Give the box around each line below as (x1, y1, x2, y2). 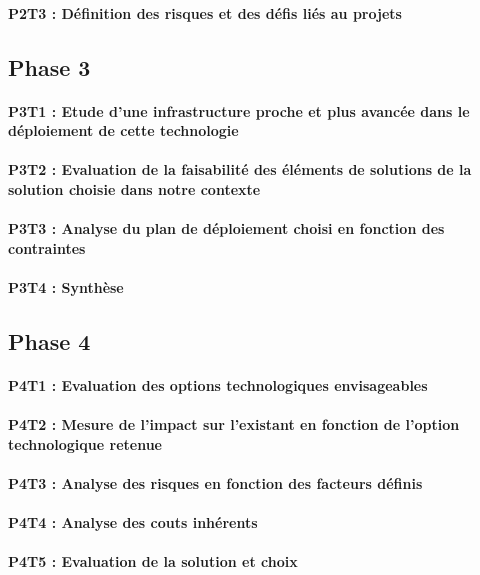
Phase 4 (8, 325, 91, 356)
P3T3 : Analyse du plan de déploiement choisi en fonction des (8, 218, 445, 239)
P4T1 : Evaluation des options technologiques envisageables (8, 374, 428, 395)
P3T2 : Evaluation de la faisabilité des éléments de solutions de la (8, 159, 472, 180)
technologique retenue (8, 433, 162, 454)
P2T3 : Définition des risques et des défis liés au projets (8, 2, 402, 23)
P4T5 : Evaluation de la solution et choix (8, 551, 298, 572)
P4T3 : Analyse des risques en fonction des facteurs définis (8, 472, 423, 493)
